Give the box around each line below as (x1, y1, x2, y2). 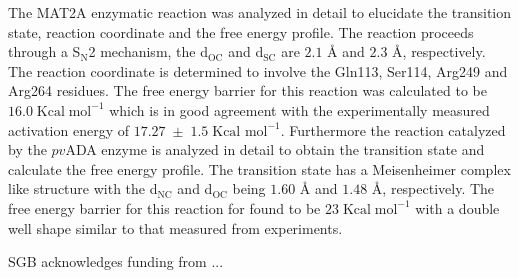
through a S (8, 41, 81, 62)
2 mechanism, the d (88, 41, 208, 62)
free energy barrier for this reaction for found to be (8, 197, 321, 218)
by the (8, 139, 47, 160)
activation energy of (8, 119, 129, 140)
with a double (415, 197, 500, 218)
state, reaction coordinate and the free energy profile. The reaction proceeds (8, 21, 474, 42)
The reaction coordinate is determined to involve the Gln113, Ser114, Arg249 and (8, 60, 508, 81)
